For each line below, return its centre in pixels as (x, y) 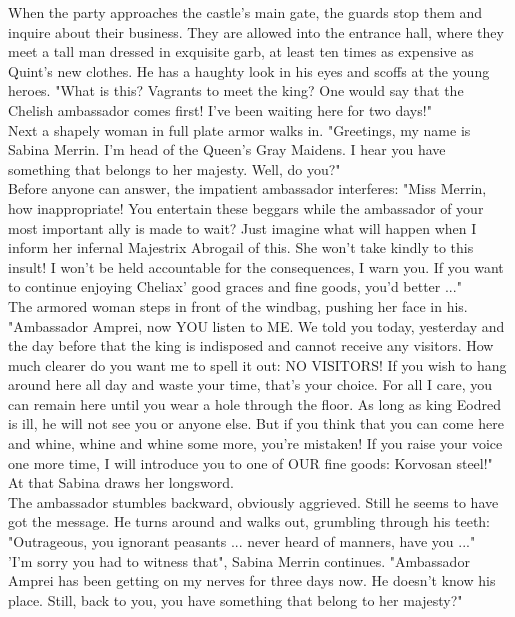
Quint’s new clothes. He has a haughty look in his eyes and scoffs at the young (249, 70)
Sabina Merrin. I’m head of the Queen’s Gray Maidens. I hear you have (227, 149)
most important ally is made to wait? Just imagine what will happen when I (242, 227)
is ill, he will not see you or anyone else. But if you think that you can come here (256, 423)
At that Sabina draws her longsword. (121, 482)
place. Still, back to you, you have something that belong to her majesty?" (235, 599)
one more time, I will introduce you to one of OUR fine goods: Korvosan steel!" (250, 462)
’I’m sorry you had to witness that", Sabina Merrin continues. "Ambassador (239, 560)
